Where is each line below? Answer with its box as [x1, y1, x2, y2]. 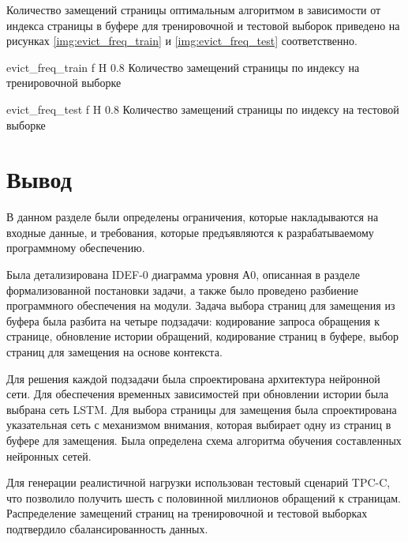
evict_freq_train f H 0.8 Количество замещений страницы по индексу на [6, 58, 360, 75]
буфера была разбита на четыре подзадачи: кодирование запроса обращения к [6, 312, 380, 329]
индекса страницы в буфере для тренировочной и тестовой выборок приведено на [6, 17, 400, 33]
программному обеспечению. [6, 239, 145, 256]
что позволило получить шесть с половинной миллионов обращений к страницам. [6, 489, 401, 506]
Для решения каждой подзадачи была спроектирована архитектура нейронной [6, 370, 380, 386]
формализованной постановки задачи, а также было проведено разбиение [6, 281, 358, 298]
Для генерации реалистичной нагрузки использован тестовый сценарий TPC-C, [6, 474, 391, 491]
